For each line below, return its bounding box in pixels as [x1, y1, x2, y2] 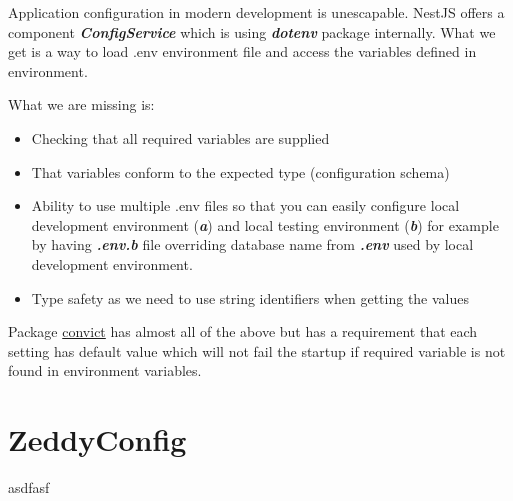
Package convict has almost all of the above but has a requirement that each [8, 321, 478, 342]
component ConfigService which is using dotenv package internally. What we [8, 21, 496, 42]
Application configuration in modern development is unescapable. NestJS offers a [8, 2, 505, 22]
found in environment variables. [8, 360, 202, 381]
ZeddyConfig [8, 419, 187, 460]
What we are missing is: [8, 94, 155, 115]
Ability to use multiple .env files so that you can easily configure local [31, 195, 460, 216]
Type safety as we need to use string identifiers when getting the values [31, 287, 470, 308]
